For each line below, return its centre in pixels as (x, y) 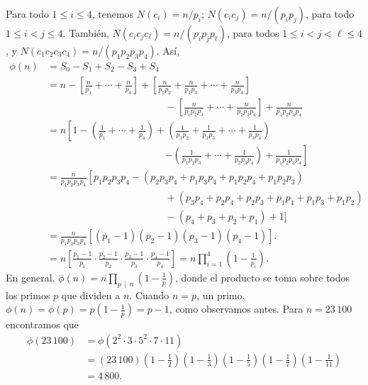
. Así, (168, 50)
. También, (86, 33)
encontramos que (42, 324)
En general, (30, 277)
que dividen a (91, 295)
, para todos (253, 33)
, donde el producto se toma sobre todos (262, 277)
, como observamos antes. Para (236, 309)
